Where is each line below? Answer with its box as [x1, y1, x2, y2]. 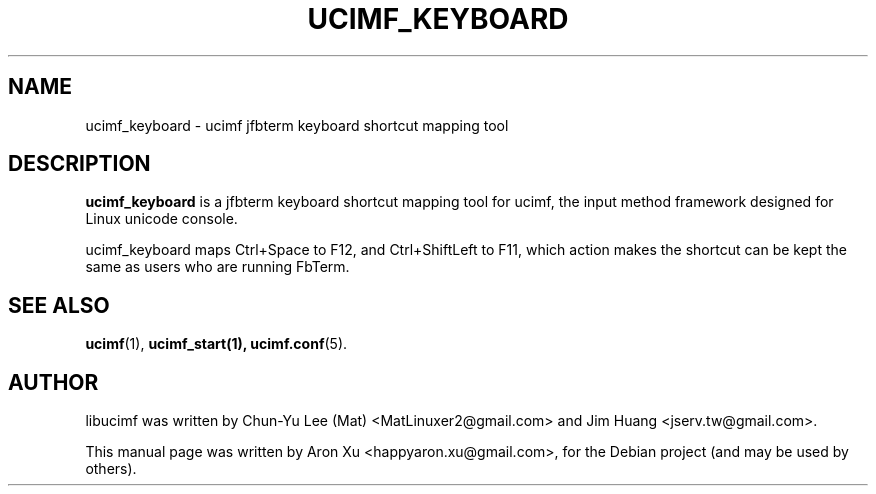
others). [85, 460, 137, 478]
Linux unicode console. [85, 210, 238, 228]
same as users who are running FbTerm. [85, 258, 350, 276]
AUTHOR [8, 369, 99, 395]
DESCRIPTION [8, 151, 151, 177]
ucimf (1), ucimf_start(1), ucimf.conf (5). [85, 335, 348, 353]
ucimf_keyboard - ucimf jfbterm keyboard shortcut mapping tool [85, 116, 509, 134]
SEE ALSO [8, 292, 110, 318]
